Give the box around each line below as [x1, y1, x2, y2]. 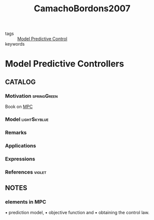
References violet [5, 168, 46, 175]
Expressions [5, 155, 35, 162]
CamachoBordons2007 [34, 3, 131, 14]
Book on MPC [5, 104, 33, 110]
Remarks [5, 129, 27, 136]
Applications [5, 142, 36, 149]
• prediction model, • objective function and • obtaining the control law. [5, 210, 150, 216]
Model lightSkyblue [5, 116, 49, 123]
